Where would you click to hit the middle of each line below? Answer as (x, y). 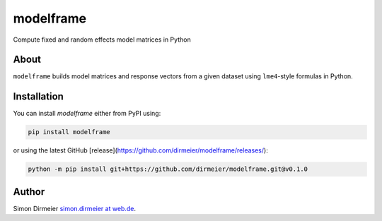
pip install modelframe (69, 132)
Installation (38, 96)
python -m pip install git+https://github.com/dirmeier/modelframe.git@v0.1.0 (168, 169)
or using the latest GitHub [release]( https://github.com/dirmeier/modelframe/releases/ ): (140, 150)
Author (29, 192)
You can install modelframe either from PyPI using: (87, 114)
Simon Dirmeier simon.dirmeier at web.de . (74, 208)
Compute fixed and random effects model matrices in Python (102, 40)
